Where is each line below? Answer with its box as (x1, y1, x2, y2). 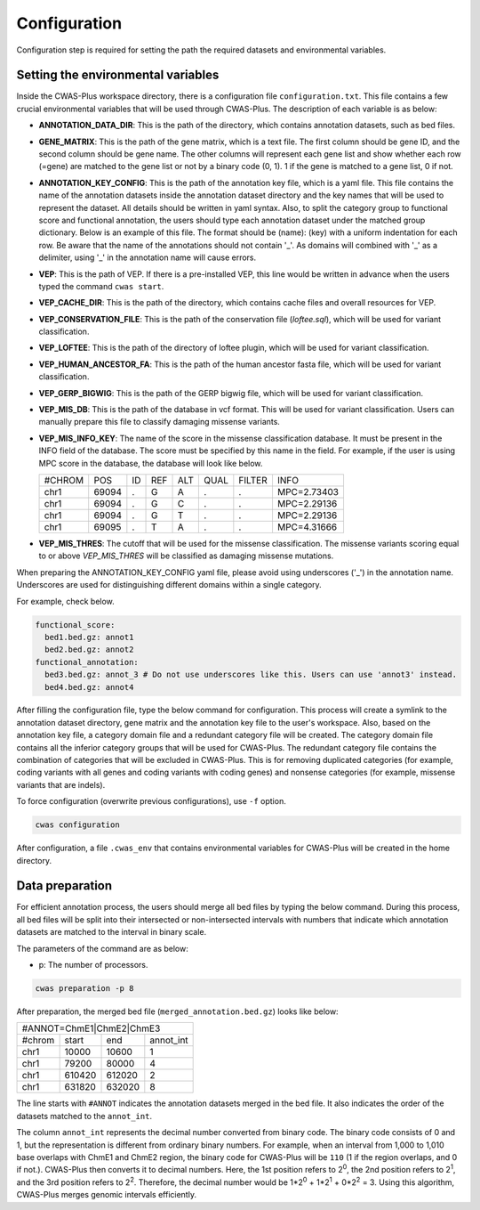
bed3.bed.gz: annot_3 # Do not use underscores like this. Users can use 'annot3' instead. (44, 670, 458, 680)
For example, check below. (16, 596, 115, 606)
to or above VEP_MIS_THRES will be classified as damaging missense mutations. (38, 550, 334, 561)
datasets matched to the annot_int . (16, 1110, 153, 1121)
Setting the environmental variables (16, 68, 220, 83)
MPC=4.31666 (276, 521, 338, 533)
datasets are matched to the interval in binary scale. (16, 927, 207, 938)
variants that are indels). (16, 779, 106, 790)
